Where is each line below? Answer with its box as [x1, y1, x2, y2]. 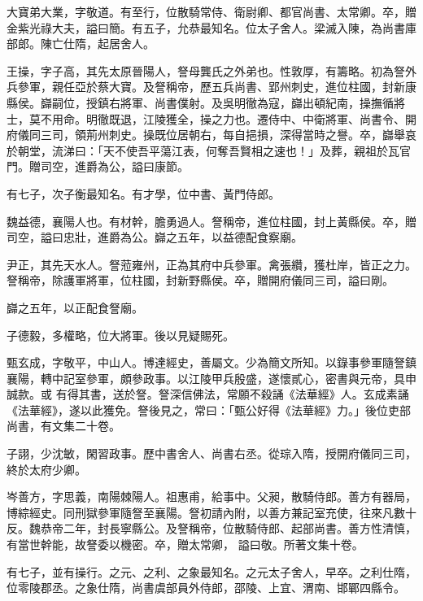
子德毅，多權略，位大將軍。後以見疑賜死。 [7, 326, 234, 343]
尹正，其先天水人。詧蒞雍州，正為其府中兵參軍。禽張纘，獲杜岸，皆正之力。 [7, 255, 416, 272]
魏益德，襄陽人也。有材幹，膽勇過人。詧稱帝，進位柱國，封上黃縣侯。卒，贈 [7, 212, 416, 229]
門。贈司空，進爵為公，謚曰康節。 [7, 158, 189, 175]
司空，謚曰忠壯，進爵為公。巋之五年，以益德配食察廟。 [7, 229, 303, 246]
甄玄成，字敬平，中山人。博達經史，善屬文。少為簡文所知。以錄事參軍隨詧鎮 [7, 354, 416, 371]
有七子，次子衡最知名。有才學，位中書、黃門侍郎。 [7, 185, 280, 202]
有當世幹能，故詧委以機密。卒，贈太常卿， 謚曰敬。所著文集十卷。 [7, 536, 364, 553]
